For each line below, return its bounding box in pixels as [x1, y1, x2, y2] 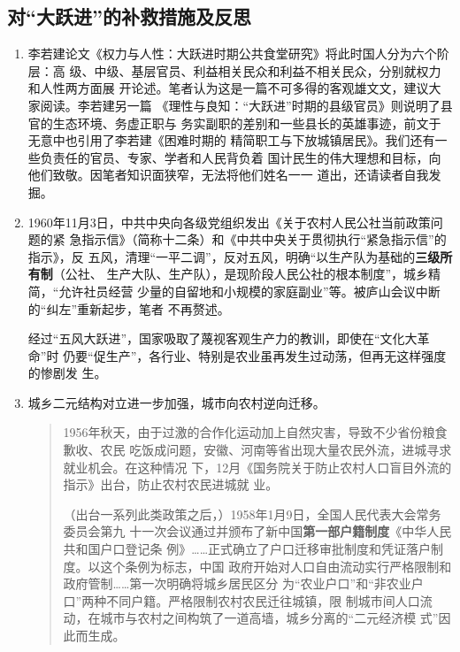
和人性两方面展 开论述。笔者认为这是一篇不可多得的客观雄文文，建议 [27, 79, 429, 97]
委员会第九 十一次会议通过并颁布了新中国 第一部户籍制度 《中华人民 [63, 522, 452, 541]
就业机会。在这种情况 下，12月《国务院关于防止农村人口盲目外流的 [63, 457, 452, 476]
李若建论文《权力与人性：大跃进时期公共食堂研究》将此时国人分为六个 [27, 44, 437, 63]
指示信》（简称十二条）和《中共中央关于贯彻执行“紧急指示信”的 [81, 230, 447, 249]
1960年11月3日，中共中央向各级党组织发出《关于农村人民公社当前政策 [27, 212, 431, 231]
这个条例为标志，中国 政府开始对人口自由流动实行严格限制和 [100, 556, 452, 575]
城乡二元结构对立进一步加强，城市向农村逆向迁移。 [27, 393, 326, 411]
